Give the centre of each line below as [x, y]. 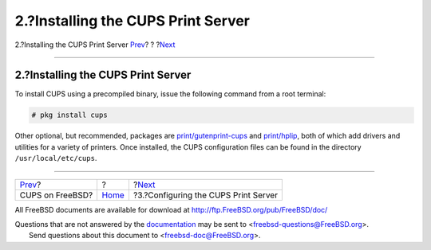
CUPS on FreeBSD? [56, 195]
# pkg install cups [69, 115]
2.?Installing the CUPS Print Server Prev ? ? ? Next [95, 45]
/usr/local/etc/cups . [56, 158]
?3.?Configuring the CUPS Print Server [206, 195]
